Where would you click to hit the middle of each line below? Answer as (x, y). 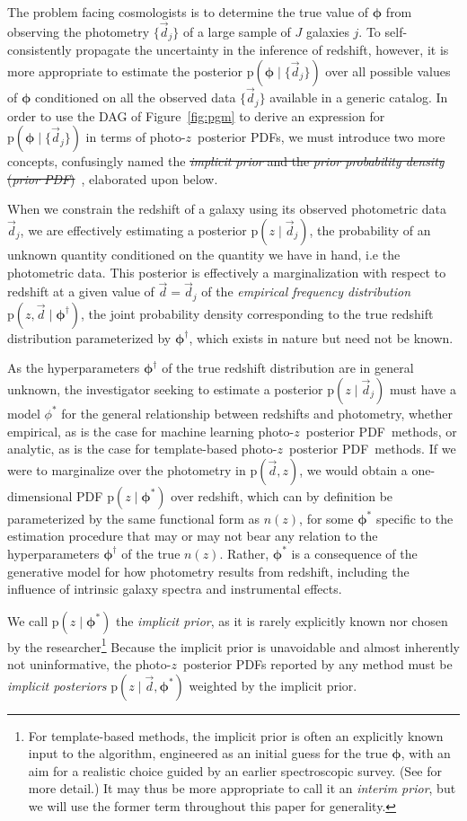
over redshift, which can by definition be (282, 495)
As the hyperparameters (74, 368)
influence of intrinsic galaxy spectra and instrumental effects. (175, 589)
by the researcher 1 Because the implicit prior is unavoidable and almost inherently (233, 645)
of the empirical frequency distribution (306, 291)
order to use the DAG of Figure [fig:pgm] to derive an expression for (196, 115)
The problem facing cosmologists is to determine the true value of (188, 12)
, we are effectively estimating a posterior (133, 230)
